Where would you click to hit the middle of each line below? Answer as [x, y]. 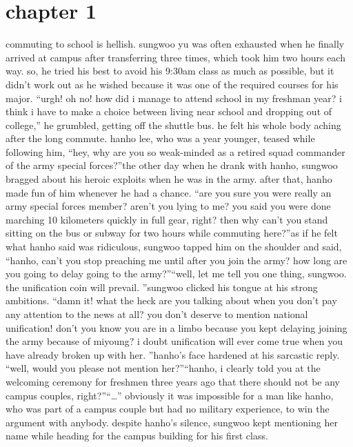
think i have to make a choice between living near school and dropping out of [169, 111]
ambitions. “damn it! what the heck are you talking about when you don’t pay [171, 300]
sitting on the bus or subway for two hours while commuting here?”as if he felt [172, 233]
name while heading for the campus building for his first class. [137, 436]
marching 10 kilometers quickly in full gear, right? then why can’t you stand [167, 219]
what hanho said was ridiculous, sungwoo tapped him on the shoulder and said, [174, 247]
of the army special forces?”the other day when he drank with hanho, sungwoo [172, 165]
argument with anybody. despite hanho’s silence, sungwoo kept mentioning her [172, 422]
